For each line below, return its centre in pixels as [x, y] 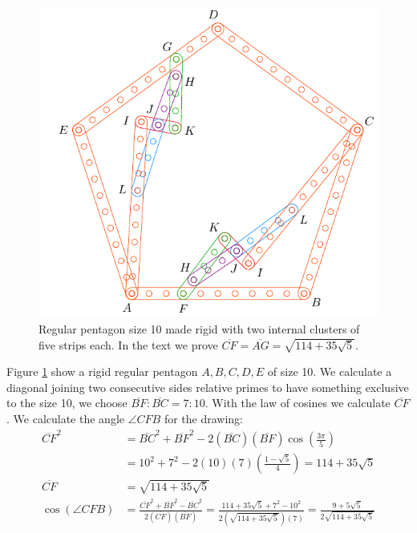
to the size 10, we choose [67, 403]
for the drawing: [203, 418]
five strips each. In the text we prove [128, 344]
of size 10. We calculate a [330, 371]
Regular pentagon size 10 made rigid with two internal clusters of [199, 328]
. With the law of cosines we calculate [298, 403]
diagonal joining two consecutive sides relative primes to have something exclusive [208, 387]
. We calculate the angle [65, 418]
